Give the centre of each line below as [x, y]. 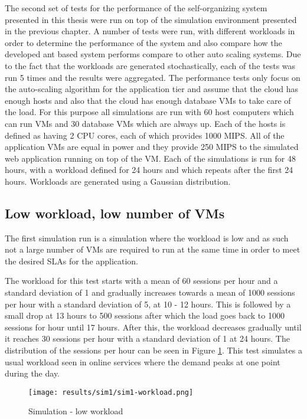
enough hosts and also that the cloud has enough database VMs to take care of [148, 100]
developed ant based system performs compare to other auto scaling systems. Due [153, 54]
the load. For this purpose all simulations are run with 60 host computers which [149, 112]
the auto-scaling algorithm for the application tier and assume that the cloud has [152, 89]
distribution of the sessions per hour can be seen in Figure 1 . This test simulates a [153, 350]
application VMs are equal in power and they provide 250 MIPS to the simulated [152, 147]
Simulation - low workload [76, 411]
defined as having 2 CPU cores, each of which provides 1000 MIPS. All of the [145, 135]
